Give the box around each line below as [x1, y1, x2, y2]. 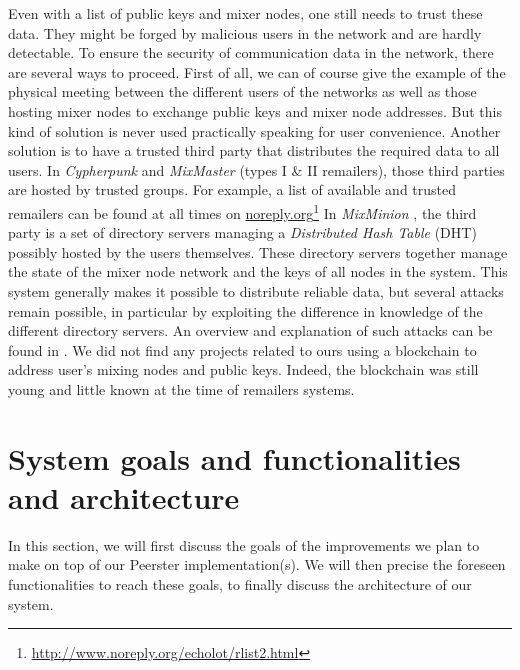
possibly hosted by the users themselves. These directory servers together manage [8, 241, 508, 262]
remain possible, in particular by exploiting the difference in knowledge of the [8, 300, 483, 321]
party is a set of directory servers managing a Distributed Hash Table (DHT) [8, 222, 477, 243]
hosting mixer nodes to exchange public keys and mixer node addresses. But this [8, 100, 502, 121]
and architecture [8, 476, 240, 517]
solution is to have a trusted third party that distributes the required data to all [8, 140, 500, 161]
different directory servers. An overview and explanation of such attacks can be [8, 320, 493, 341]
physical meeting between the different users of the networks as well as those [8, 81, 477, 102]
